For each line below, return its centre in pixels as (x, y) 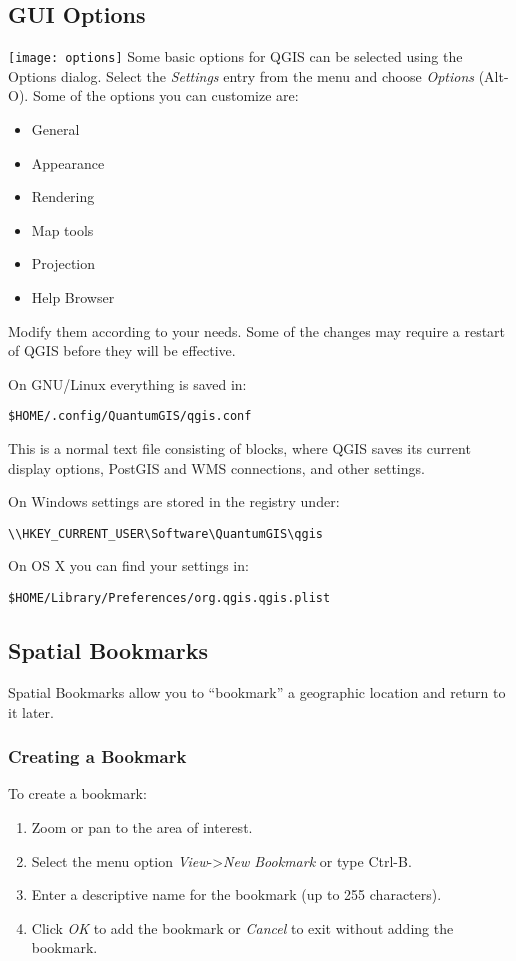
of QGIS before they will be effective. (122, 350)
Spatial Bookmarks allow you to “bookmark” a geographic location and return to (257, 691)
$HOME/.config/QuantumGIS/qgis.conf (130, 416)
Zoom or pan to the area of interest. (142, 826)
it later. (31, 711)
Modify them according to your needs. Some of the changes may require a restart (257, 330)
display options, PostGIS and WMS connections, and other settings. (216, 467)
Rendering (63, 196)
